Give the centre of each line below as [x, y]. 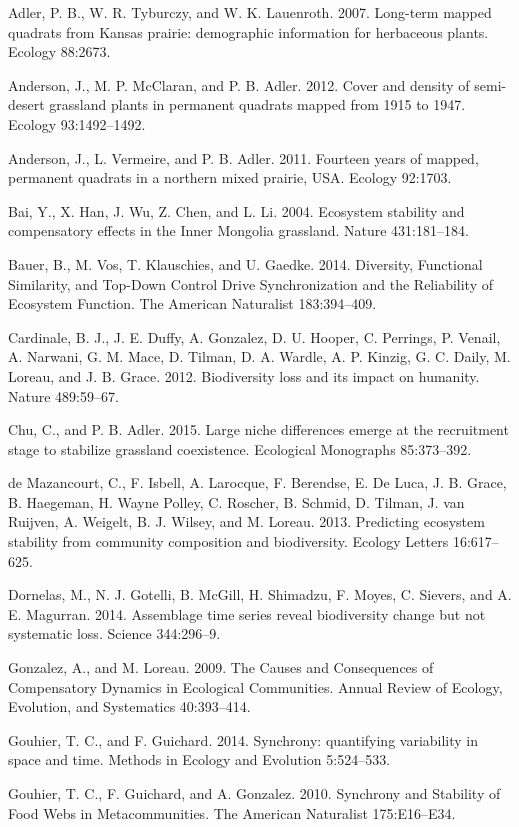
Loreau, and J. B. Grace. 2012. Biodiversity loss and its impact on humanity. [244, 375]
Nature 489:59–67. [63, 395]
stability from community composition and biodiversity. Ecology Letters [228, 541]
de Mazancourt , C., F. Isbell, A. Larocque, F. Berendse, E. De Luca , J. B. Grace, [257, 482]
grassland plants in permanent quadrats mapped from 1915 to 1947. [257, 104]
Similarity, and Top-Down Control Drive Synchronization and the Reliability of [250, 283]
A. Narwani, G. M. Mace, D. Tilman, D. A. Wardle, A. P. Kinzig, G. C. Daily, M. [259, 356]
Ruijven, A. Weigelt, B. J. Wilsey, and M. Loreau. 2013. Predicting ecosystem [246, 521]
